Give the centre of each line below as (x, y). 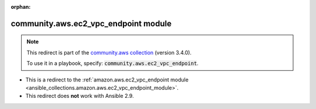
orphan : (21, 7)
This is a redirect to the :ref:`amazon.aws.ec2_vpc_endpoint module (107, 80)
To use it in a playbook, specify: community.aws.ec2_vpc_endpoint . (113, 63)
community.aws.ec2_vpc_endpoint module (91, 23)
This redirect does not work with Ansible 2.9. (80, 96)
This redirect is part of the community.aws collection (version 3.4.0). (109, 52)
